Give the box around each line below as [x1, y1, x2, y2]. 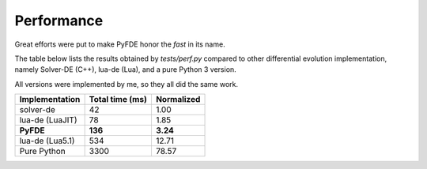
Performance [14, 12, 104, 29]
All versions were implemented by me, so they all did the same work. [14, 79, 239, 88]
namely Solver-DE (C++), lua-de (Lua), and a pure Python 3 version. [14, 65, 236, 74]
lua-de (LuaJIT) [19, 115, 77, 126]
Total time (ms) [89, 94, 148, 105]
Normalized [155, 94, 201, 105]
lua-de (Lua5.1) [19, 135, 75, 146]
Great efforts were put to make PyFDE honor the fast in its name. [14, 39, 225, 49]
